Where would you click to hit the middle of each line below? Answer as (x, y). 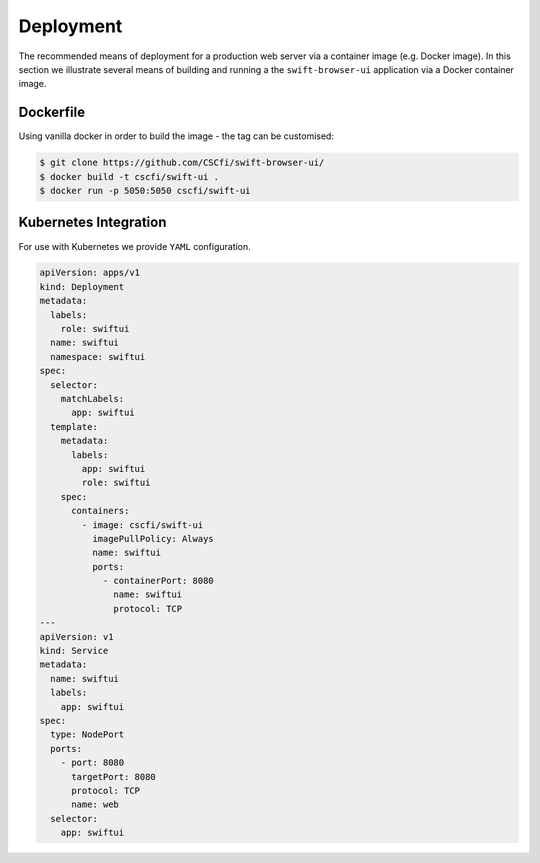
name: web (95, 804)
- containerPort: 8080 (158, 581)
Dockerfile (52, 112)
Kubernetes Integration (92, 222)
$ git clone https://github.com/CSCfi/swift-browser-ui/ (182, 163)
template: (74, 426)
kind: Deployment (82, 286)
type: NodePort (87, 734)
